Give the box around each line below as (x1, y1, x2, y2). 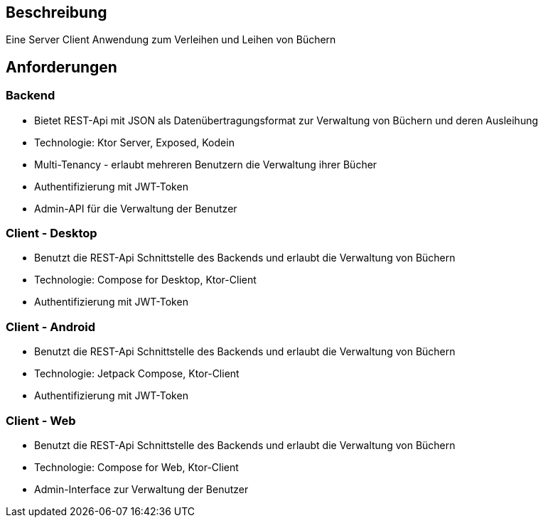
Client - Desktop (6, 226, 97, 241)
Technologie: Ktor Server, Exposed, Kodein (34, 136, 235, 149)
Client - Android (6, 319, 96, 334)
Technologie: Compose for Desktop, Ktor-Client (34, 274, 257, 286)
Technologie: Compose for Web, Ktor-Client (34, 460, 239, 473)
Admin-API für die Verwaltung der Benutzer (34, 202, 237, 215)
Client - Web (6, 413, 76, 428)
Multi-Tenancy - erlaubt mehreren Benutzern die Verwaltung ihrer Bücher (34, 158, 377, 171)
